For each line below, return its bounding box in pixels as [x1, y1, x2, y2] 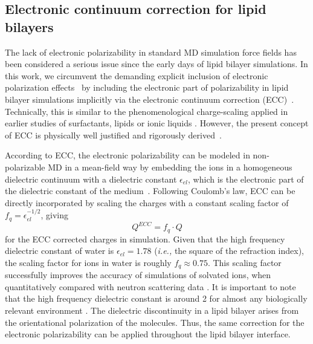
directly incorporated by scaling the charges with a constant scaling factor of [5, 196, 289, 209]
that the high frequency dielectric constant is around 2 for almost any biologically [5, 292, 308, 305]
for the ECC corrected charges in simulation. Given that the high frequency [5, 232, 285, 245]
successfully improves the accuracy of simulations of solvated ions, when [5, 268, 271, 281]
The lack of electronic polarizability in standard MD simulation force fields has [5, 45, 297, 58]
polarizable [5, 160, 45, 173]
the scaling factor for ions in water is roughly [5, 256, 172, 268]
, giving [40, 209, 69, 221]
